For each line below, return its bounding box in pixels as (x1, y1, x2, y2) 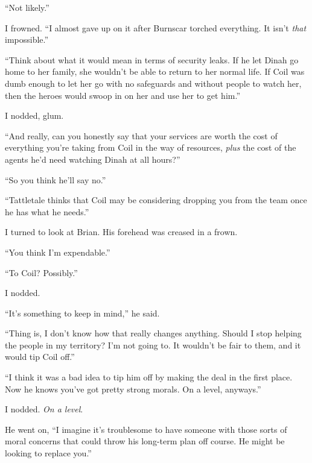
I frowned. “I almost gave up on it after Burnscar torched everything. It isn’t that (5, 21, 307, 34)
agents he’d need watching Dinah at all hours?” (5, 153, 180, 165)
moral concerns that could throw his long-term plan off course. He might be (5, 435, 285, 447)
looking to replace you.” (5, 447, 92, 459)
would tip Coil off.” (5, 350, 75, 363)
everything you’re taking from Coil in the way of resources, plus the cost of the (5, 141, 296, 154)
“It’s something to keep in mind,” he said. (5, 306, 160, 319)
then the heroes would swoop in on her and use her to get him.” (5, 89, 240, 101)
